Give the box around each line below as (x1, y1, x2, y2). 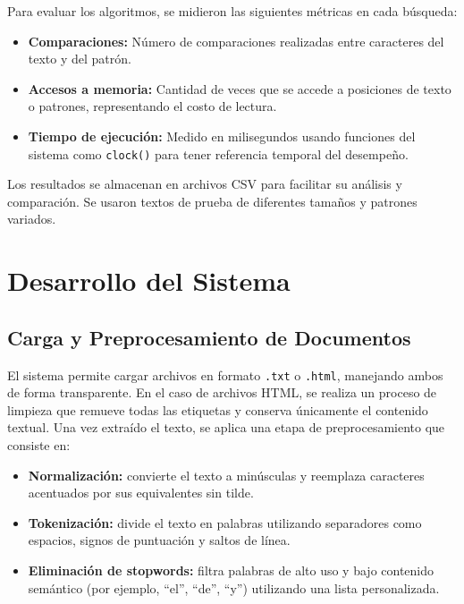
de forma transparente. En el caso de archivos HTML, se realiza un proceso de (7, 383, 437, 402)
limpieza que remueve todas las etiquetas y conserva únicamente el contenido (7, 400, 428, 419)
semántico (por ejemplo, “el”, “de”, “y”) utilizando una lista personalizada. (28, 578, 440, 597)
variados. (7, 209, 56, 228)
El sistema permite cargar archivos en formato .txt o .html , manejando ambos (7, 365, 443, 384)
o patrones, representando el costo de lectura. (28, 97, 277, 115)
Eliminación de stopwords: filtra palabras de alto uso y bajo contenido (28, 560, 434, 579)
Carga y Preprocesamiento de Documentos (7, 323, 411, 351)
